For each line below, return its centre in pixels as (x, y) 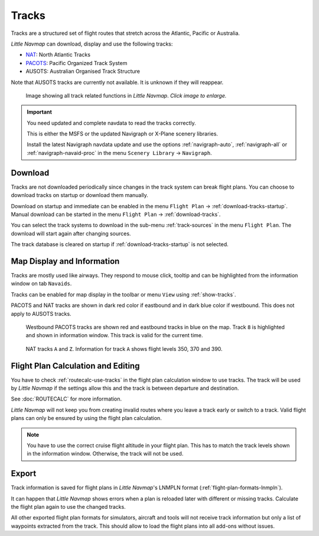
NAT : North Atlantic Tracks (58, 55)
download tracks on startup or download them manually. (80, 195)
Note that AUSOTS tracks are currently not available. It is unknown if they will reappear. (117, 82)
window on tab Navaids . (41, 283)
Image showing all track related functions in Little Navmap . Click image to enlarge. (126, 95)
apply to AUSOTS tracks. (41, 314)
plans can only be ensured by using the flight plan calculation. (86, 418)
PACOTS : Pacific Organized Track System (77, 63)
